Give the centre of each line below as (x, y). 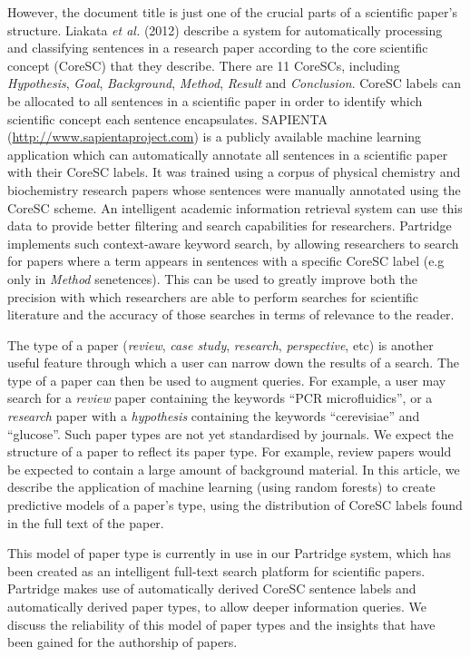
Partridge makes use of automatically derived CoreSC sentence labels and (212, 588)
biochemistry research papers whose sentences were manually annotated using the (234, 189)
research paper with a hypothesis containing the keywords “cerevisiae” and (214, 416)
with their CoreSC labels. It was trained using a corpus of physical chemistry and (234, 172)
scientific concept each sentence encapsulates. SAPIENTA (167, 118)
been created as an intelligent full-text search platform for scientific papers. (216, 570)
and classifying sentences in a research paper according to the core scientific (218, 48)
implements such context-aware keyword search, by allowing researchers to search (233, 243)
